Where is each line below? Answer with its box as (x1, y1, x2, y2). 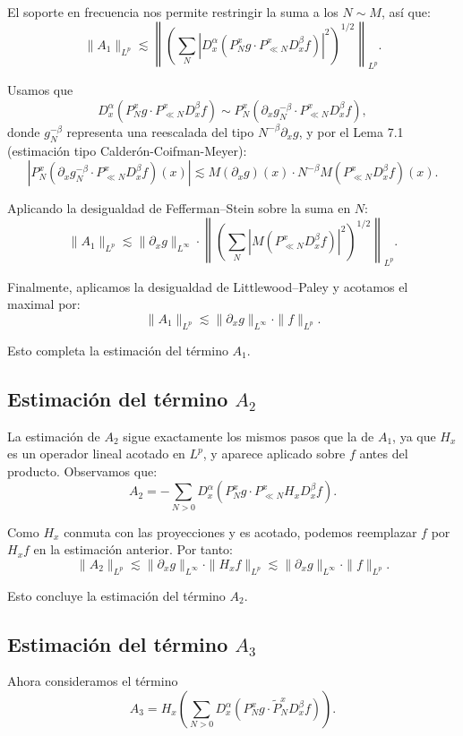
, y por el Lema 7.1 (298, 122, 404, 141)
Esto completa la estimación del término (7, 340, 228, 359)
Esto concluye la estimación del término (7, 586, 226, 604)
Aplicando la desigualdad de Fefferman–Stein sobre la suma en (7, 199, 351, 218)
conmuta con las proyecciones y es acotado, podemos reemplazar (64, 522, 417, 541)
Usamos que (7, 81, 73, 99)
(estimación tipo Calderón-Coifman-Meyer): (7, 141, 247, 159)
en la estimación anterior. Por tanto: (33, 540, 234, 559)
